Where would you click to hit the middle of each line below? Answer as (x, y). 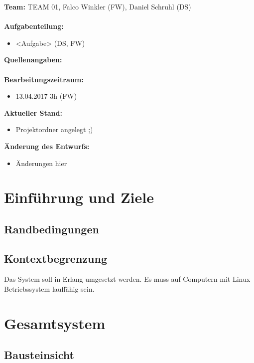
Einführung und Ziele (79, 197)
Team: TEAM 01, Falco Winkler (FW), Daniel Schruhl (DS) (98, 6)
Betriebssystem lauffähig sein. (49, 289)
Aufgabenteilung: (34, 26)
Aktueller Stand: (33, 112)
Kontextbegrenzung (56, 258)
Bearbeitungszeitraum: (44, 79)
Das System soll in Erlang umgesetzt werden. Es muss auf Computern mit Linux (127, 279)
